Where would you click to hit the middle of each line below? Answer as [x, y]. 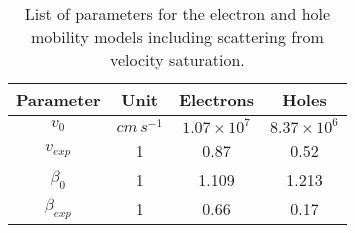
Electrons [216, 99]
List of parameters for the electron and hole [177, 13]
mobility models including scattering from [177, 36]
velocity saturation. [177, 59]
